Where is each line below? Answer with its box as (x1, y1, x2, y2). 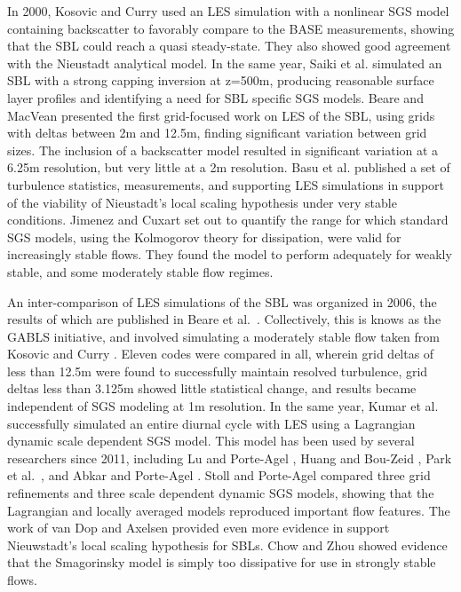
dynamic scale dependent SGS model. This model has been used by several (7, 431, 415, 450)
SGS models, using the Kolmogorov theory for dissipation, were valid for (7, 227, 401, 246)
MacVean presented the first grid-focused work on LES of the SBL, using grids (7, 106, 435, 124)
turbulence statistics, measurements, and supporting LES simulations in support (7, 175, 445, 193)
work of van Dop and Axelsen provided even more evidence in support (7, 518, 390, 537)
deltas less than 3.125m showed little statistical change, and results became (7, 379, 417, 398)
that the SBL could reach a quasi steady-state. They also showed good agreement (7, 36, 451, 55)
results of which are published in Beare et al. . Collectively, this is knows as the (7, 310, 441, 328)
